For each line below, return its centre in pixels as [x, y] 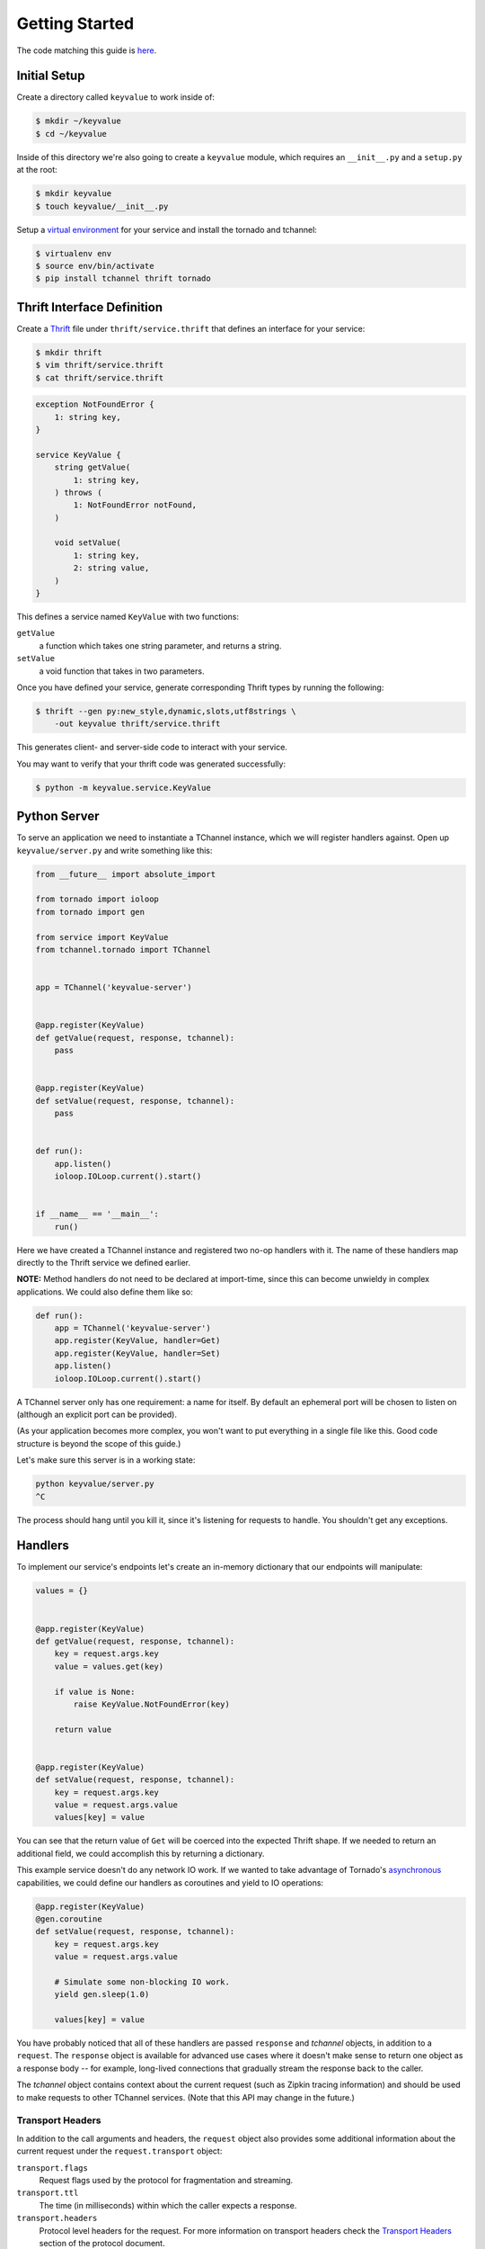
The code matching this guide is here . [87, 50]
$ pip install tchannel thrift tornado [123, 278]
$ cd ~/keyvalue [71, 134]
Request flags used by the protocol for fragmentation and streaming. [166, 2180]
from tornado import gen [90, 912]
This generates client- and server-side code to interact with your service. [152, 748]
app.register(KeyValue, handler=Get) [137, 1341]
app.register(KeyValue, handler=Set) [137, 1353]
